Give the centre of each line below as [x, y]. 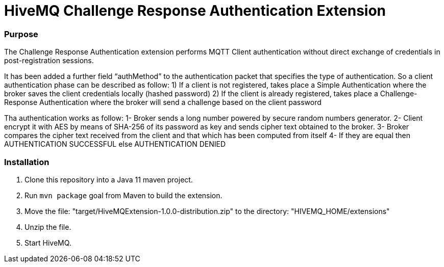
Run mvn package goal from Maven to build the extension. [124, 195]
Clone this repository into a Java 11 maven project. [109, 179]
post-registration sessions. [49, 61]
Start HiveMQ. [48, 243]
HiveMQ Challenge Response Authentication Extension [195, 11]
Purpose [21, 34]
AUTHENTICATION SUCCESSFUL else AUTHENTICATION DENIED [115, 144]
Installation [27, 162]
